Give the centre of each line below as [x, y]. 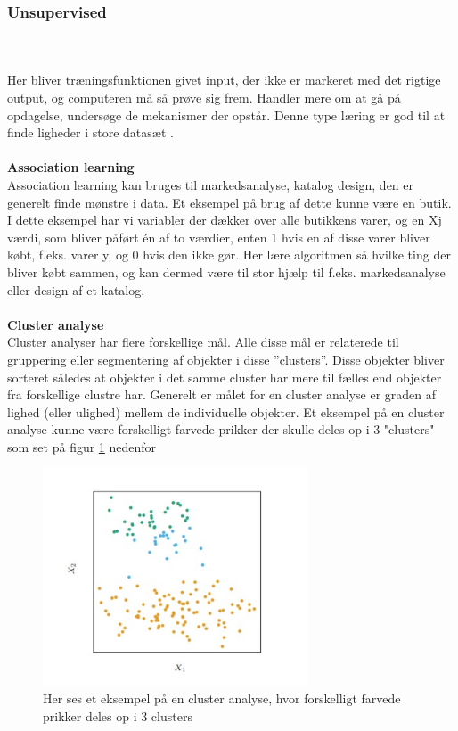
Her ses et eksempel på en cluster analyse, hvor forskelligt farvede [222, 698]
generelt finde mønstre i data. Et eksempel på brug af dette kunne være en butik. [229, 202]
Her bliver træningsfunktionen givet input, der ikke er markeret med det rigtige [224, 80]
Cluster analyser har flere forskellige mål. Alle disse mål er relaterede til [203, 342]
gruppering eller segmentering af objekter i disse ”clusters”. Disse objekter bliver [226, 359]
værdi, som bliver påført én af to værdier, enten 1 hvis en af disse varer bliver [219, 237]
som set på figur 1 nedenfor [82, 446]
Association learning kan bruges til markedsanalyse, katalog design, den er [211, 184]
